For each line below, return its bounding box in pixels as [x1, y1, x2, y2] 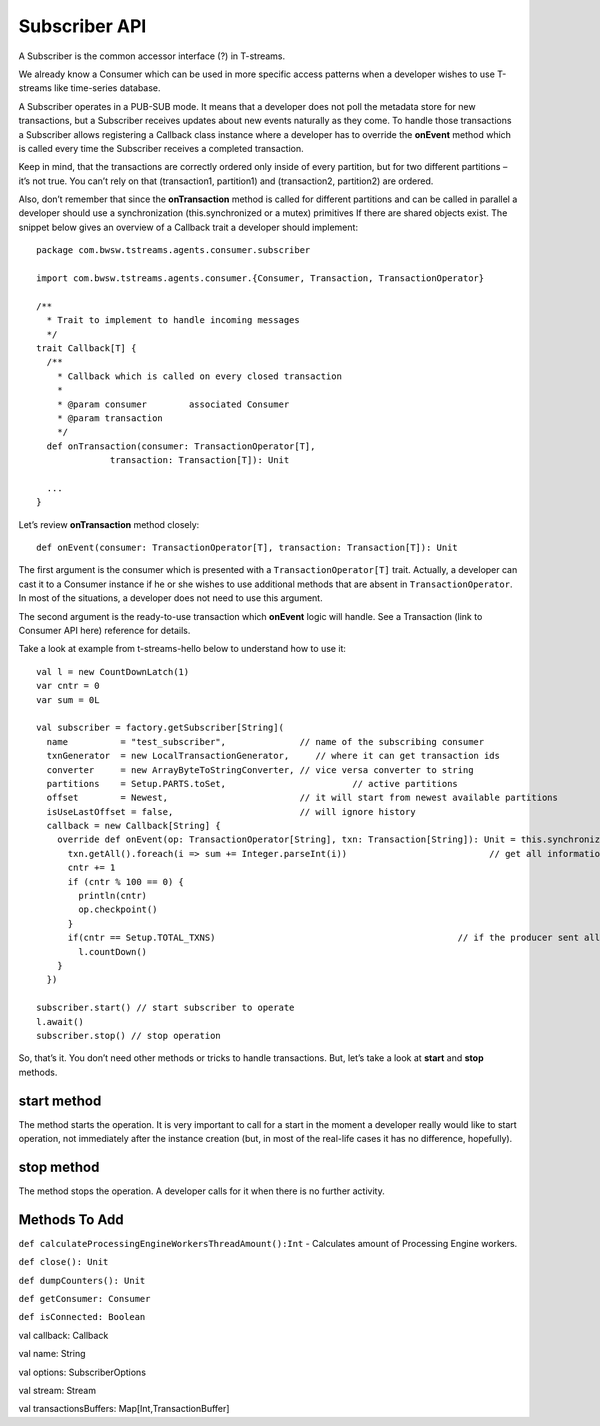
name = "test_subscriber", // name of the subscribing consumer [46, 736, 485, 747]
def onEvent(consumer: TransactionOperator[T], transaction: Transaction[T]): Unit [36, 542, 459, 554]
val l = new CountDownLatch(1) [36, 666, 190, 677]
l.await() [36, 1016, 84, 1027]
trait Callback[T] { [36, 342, 137, 354]
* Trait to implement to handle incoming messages [46, 315, 300, 326]
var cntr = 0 [36, 680, 100, 692]
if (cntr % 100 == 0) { [67, 876, 185, 887]
